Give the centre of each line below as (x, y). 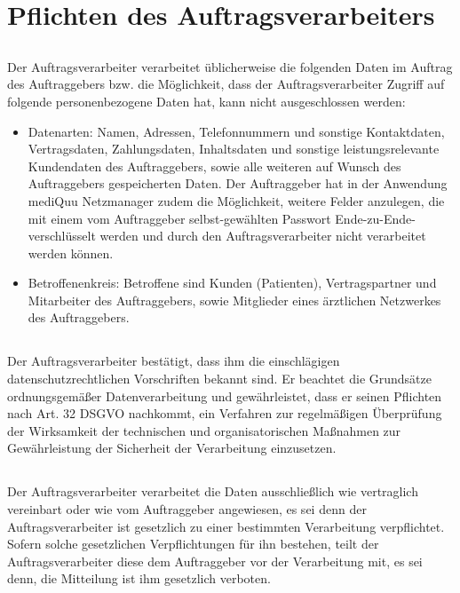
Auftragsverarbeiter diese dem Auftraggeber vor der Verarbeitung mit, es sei (215, 561)
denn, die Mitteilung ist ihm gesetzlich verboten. (139, 578)
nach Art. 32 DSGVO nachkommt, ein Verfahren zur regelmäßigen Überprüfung (225, 413)
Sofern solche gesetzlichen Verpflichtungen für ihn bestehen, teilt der (193, 544)
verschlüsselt (62, 236)
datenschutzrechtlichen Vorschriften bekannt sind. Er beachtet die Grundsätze (219, 379)
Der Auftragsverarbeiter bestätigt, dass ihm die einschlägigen (174, 361)
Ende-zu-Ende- (375, 218)
